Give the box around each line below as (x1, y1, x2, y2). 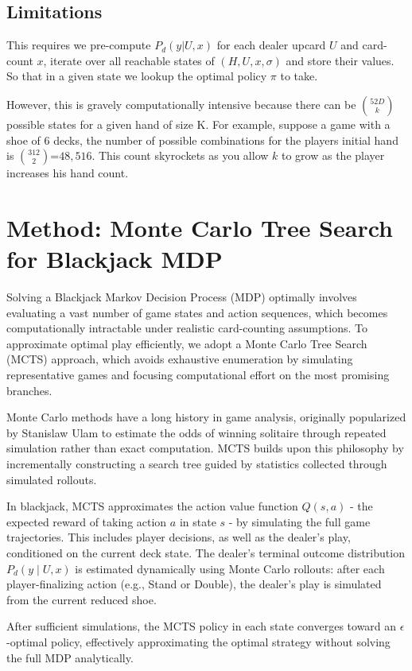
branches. (6, 382, 52, 398)
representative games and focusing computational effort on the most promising (6, 367, 390, 383)
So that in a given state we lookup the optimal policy (6, 68, 267, 84)
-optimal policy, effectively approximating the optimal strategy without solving (6, 633, 391, 650)
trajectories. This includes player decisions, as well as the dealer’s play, (6, 529, 351, 545)
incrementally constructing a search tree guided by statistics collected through (6, 456, 387, 472)
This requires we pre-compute (6, 37, 151, 53)
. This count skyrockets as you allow (91, 147, 269, 164)
